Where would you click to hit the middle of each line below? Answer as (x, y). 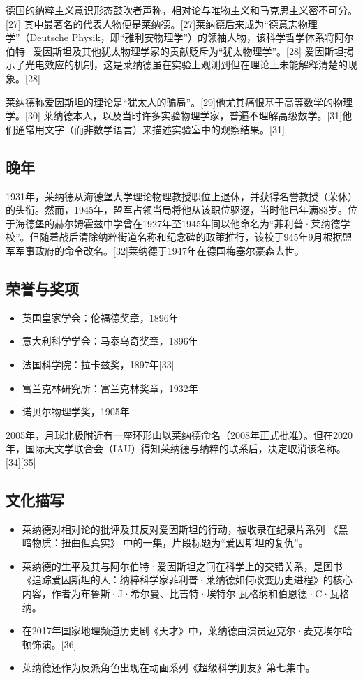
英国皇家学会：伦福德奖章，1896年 (100, 317)
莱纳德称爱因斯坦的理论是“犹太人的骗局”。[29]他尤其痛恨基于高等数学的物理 (179, 102)
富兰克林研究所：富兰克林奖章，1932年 (110, 388)
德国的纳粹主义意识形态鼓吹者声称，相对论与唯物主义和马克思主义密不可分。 (181, 10)
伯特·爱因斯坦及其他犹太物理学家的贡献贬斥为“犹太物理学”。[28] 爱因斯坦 (175, 51)
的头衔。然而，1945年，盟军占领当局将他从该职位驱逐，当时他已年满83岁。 (177, 210)
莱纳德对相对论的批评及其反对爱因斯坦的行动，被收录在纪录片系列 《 (180, 529)
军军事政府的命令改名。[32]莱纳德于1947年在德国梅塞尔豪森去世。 (155, 250)
